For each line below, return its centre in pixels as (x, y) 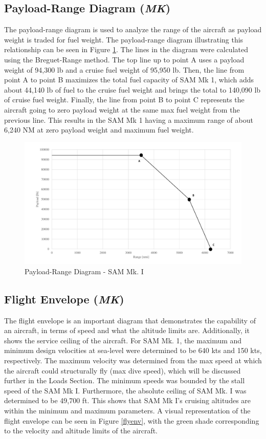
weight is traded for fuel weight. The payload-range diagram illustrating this (124, 39)
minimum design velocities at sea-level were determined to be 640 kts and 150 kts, (133, 350)
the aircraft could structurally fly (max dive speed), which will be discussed (123, 370)
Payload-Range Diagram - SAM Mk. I (84, 271)
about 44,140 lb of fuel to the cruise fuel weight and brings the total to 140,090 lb (132, 89)
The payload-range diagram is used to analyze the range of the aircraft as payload (133, 29)
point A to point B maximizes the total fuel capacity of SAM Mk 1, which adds (129, 80)
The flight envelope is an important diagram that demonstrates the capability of (130, 320)
